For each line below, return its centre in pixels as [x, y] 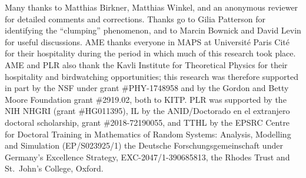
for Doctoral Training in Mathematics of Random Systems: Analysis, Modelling [148, 134]
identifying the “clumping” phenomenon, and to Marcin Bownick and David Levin [153, 30]
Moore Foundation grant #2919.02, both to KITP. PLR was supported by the [146, 99]
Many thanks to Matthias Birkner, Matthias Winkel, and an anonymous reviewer [152, 7]
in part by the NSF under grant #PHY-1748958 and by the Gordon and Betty [147, 88]
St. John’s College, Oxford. [54, 168]
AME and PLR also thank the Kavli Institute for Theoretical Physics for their [146, 64]
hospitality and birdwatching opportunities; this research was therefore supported [152, 76]
